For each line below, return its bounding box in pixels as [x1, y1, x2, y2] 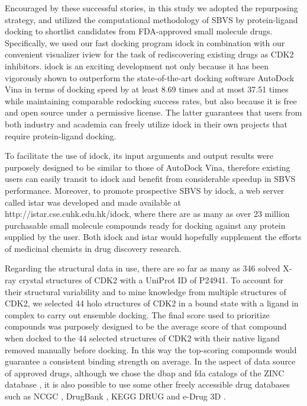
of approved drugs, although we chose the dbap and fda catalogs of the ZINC [5, 366, 285, 379]
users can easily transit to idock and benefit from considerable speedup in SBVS [5, 172, 296, 185]
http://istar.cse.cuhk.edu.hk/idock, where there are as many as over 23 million [5, 207, 290, 220]
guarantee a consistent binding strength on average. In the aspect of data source [5, 355, 296, 367]
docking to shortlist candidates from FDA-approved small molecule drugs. [5, 25, 273, 37]
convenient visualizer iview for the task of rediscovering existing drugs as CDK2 [5, 48, 294, 60]
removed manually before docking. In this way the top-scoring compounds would [5, 343, 297, 356]
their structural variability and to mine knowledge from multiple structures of [5, 285, 286, 298]
